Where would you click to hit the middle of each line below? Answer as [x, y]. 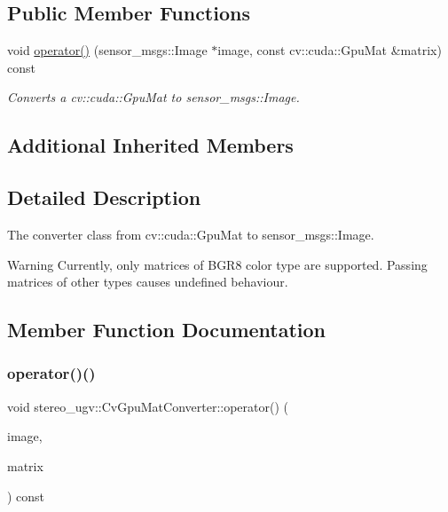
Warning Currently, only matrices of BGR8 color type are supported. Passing [217, 264]
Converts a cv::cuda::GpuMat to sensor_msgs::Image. [153, 97]
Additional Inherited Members [150, 145]
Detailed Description [104, 197]
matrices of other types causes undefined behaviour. [148, 282]
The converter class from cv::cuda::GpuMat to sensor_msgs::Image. [191, 234]
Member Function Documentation [167, 330]
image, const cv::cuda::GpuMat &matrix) [330, 50]
